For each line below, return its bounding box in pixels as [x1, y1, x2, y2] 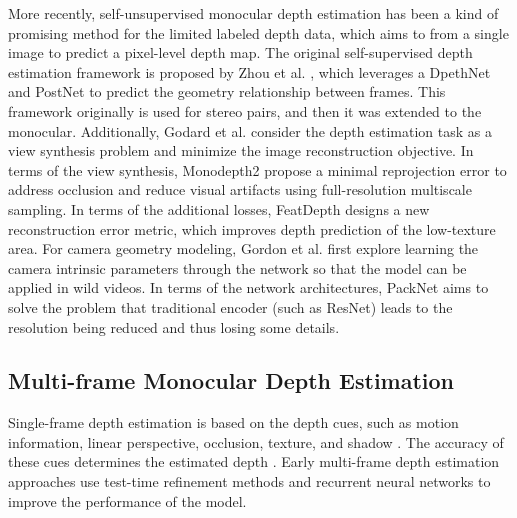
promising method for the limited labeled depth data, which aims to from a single [8, 22, 509, 43]
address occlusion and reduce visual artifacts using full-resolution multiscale [8, 179, 472, 200]
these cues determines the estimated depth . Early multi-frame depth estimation [8, 451, 500, 472]
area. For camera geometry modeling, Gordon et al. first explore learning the [8, 238, 479, 259]
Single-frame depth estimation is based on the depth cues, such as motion [8, 412, 459, 433]
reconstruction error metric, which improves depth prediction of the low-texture [8, 218, 496, 239]
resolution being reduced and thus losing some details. [8, 316, 340, 337]
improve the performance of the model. [8, 490, 247, 511]
